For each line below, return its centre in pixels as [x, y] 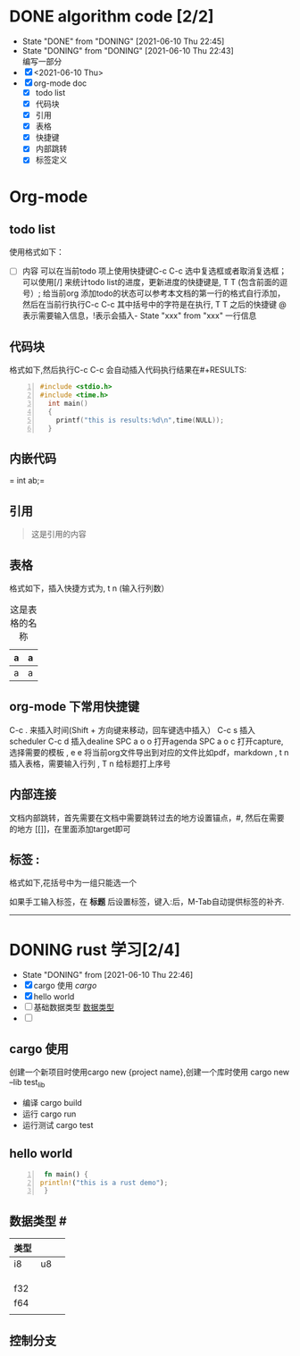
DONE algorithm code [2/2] [112, 17]
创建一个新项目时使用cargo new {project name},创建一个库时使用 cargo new [150, 1072]
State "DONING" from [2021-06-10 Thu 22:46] [108, 975]
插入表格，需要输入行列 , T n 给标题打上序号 [90, 763]
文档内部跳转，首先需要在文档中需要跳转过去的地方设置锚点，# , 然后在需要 [147, 817]
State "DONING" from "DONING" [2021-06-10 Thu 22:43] [128, 50]
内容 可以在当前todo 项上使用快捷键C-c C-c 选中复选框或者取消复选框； [154, 271]
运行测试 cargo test [58, 1124]
